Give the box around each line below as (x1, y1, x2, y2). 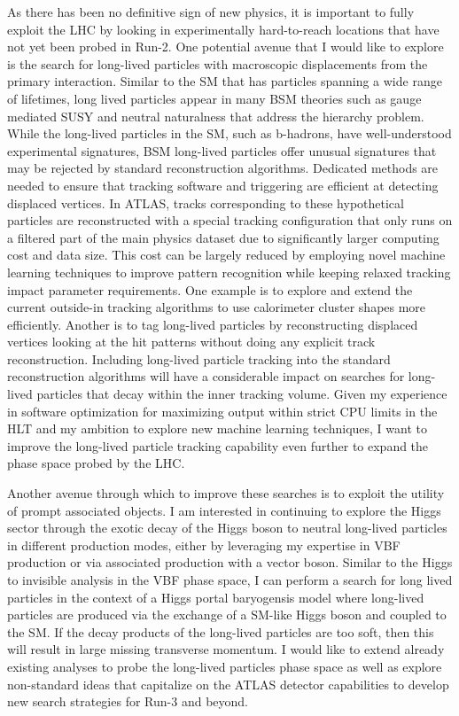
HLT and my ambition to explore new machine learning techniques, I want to (7, 419, 427, 438)
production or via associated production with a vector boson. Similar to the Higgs (7, 553, 453, 572)
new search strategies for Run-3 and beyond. (7, 692, 248, 711)
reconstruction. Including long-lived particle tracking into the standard (7, 349, 391, 368)
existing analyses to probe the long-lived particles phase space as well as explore (7, 657, 442, 675)
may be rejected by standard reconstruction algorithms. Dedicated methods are (7, 159, 439, 177)
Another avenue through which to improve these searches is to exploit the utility (7, 484, 445, 502)
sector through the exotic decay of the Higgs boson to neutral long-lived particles (7, 518, 447, 537)
